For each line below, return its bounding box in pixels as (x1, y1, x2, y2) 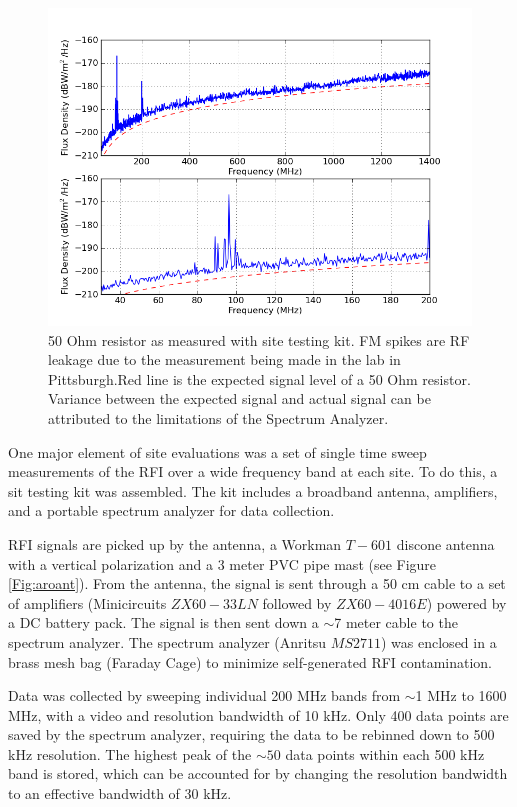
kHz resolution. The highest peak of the (8, 743, 252, 764)
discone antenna (396, 533, 495, 554)
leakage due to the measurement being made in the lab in (48, 349, 401, 370)
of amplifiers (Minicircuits (8, 592, 167, 613)
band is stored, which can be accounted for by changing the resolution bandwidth (8, 763, 508, 784)
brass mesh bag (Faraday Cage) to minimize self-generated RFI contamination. (8, 651, 492, 672)
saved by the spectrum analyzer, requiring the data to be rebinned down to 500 (8, 724, 495, 745)
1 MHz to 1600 (415, 685, 507, 706)
